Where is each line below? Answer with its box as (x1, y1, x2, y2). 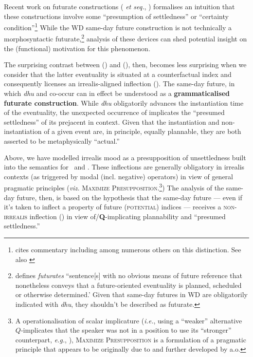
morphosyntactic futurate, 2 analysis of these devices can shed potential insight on (4, 32, 247, 44)
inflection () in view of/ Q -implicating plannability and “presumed (29, 211, 226, 221)
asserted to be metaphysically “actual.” (4, 136, 120, 146)
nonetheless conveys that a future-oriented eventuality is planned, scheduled (15, 280, 242, 290)
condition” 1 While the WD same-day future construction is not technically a (4, 21, 232, 32)
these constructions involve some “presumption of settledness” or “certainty (4, 11, 229, 21)
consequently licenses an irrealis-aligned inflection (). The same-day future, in (4, 78, 235, 89)
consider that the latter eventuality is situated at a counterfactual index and (4, 69, 232, 79)
